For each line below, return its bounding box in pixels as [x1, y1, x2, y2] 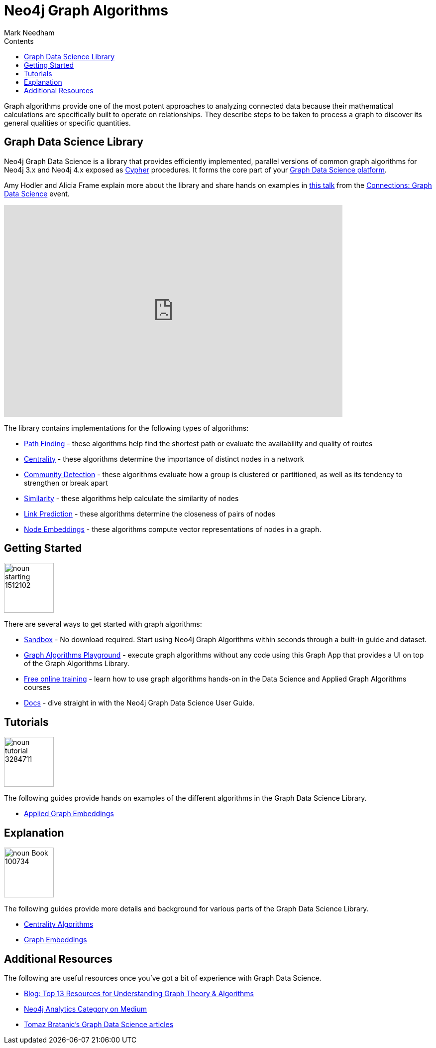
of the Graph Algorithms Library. [24, 659, 129, 668]
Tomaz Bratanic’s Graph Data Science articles [24, 1020, 174, 1029]
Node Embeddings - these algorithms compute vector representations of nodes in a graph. [24, 524, 322, 533]
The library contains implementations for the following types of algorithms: [4, 423, 249, 432]
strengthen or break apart [24, 478, 108, 487]
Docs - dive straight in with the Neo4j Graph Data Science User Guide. [24, 699, 255, 707]
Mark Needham [4, 28, 55, 37]
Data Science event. [4, 189, 70, 198]
